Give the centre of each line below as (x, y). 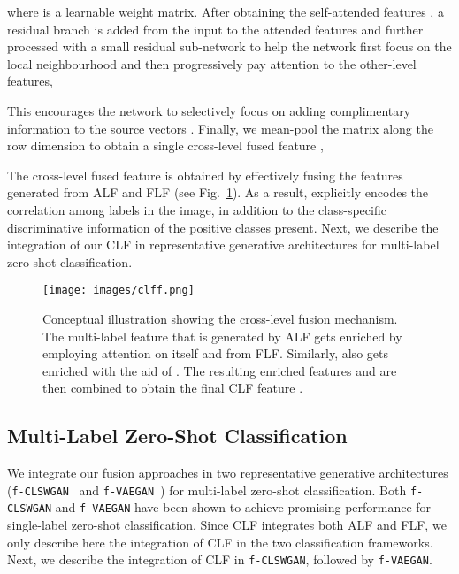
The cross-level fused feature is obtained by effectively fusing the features (205, 175)
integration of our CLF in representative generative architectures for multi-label (223, 245)
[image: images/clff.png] (119, 291)
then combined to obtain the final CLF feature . (173, 388)
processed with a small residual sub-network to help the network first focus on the (229, 46)
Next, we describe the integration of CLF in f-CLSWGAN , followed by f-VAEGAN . (220, 559)
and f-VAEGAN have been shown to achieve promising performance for (243, 507)
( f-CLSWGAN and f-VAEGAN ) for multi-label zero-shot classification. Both (207, 490)
